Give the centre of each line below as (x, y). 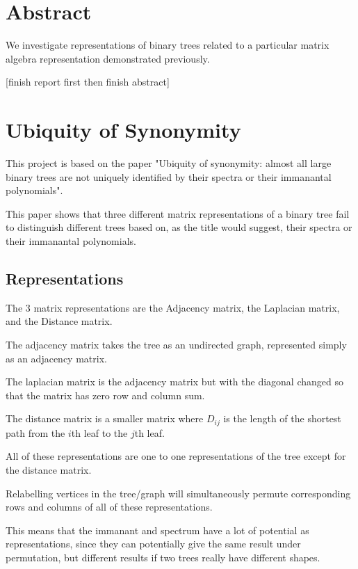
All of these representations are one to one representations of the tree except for (176, 456)
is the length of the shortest (282, 418)
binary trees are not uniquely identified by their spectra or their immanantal (169, 176)
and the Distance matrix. (59, 321)
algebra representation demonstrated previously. (108, 58)
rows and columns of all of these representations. (109, 507)
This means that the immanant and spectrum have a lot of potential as (157, 530)
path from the (35, 432)
